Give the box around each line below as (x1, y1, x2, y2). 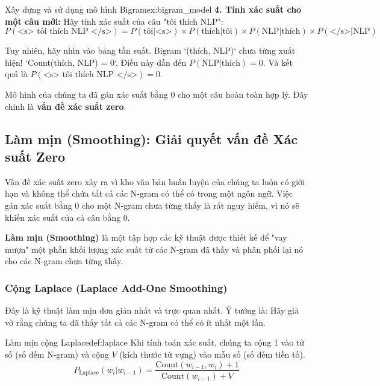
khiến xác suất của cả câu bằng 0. (5, 210, 130, 223)
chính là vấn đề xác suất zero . (5, 100, 126, 112)
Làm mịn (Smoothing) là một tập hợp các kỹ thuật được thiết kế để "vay (5, 231, 287, 244)
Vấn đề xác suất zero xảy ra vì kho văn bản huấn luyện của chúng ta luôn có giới (5, 175, 305, 188)
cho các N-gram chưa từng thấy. (5, 255, 123, 267)
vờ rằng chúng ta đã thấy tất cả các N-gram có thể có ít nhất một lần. (5, 315, 266, 328)
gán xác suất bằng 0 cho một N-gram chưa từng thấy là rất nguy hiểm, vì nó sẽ (5, 198, 299, 211)
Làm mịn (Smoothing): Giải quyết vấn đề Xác (5, 129, 298, 148)
